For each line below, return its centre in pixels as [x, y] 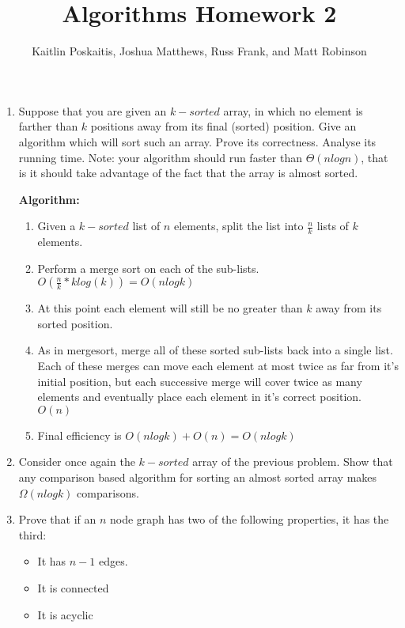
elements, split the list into [238, 226]
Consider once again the [77, 462]
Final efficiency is [79, 435]
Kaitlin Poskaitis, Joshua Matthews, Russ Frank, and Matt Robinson [199, 51]
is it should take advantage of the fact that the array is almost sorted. [188, 173]
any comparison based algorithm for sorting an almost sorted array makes [198, 477]
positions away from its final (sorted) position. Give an [223, 126]
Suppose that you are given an [93, 110]
